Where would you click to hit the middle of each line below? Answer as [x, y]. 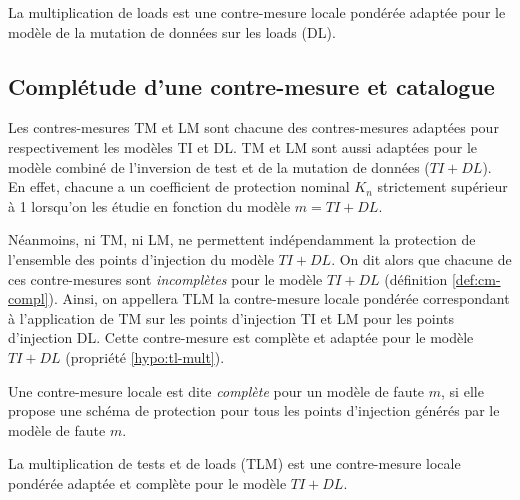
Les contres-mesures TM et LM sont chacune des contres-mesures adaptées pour [253, 127]
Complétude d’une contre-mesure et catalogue [251, 85]
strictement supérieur [442, 186]
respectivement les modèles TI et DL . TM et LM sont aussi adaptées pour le [243, 146]
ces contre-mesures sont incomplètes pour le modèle [165, 278]
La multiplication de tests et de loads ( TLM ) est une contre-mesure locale [234, 463]
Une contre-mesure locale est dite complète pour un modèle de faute [216, 390]
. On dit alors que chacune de [421, 258]
